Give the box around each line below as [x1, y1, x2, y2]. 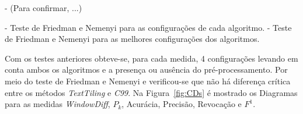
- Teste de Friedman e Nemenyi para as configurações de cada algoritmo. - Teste [5, 21, 292, 33]
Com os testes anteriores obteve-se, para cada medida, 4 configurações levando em [5, 52, 298, 64]
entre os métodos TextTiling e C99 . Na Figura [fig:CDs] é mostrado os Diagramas [5, 86, 298, 98]
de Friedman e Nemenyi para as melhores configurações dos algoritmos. [5, 33, 260, 45]
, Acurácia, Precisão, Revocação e [121, 98, 242, 110]
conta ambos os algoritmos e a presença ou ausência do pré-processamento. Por [5, 63, 288, 76]
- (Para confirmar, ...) [5, 2, 82, 13]
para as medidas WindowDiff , [5, 98, 110, 110]
